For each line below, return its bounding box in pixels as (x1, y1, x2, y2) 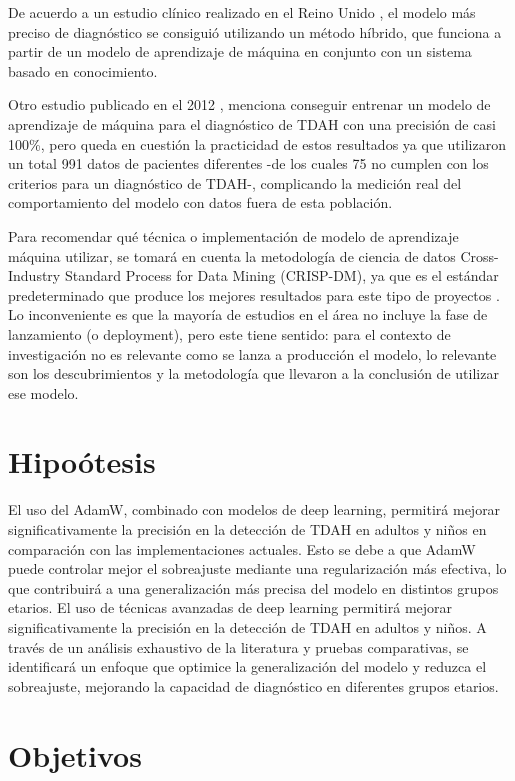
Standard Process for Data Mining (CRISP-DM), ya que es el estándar (64, 265, 499, 286)
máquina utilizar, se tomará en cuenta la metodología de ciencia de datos (8, 245, 456, 266)
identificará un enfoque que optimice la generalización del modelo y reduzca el (8, 656, 487, 677)
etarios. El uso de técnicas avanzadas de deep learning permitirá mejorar (8, 597, 453, 618)
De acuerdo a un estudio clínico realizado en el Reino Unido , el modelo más (8, 2, 476, 22)
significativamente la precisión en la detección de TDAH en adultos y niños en (8, 519, 487, 539)
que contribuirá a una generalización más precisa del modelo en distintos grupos (8, 577, 499, 598)
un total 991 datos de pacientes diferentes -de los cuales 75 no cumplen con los (8, 153, 489, 174)
